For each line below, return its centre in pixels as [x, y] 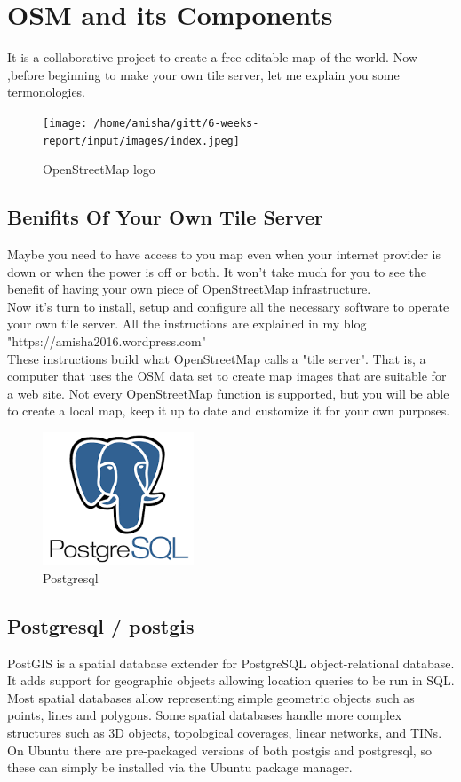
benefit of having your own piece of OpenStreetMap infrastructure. [189, 289]
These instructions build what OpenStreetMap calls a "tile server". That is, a [217, 358]
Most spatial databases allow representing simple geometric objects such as [211, 697]
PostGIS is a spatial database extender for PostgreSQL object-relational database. [231, 663]
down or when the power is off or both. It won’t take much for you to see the [217, 271]
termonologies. [47, 92]
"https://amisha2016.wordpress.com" [107, 340]
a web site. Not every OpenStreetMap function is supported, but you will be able [228, 393]
